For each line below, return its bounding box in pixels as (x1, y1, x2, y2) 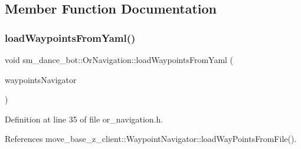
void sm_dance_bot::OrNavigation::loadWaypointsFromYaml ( (5, 54, 234, 65)
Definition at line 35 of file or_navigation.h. (5, 112, 163, 125)
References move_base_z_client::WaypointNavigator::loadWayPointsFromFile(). (5, 133, 297, 145)
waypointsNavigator (5, 73, 77, 85)
